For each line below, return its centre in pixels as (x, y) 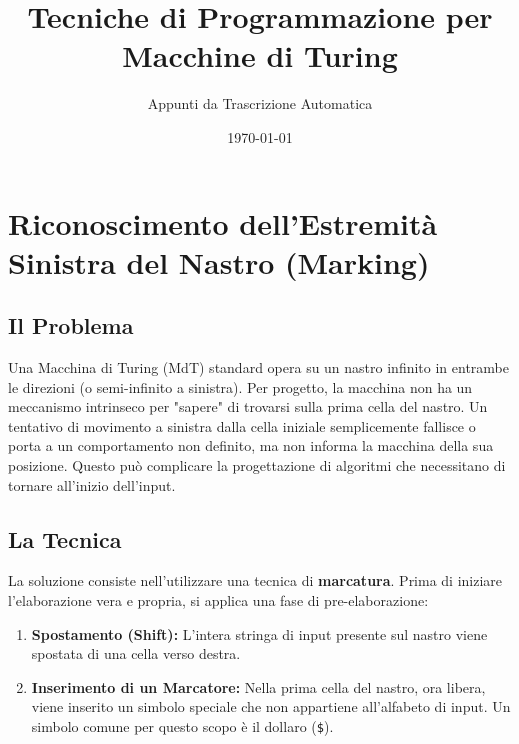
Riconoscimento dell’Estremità (223, 222)
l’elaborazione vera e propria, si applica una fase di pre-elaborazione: (218, 600)
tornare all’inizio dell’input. (92, 484)
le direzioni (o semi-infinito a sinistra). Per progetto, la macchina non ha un (240, 386)
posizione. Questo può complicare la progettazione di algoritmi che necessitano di (257, 465)
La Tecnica (65, 538)
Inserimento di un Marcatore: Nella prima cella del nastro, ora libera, (258, 686)
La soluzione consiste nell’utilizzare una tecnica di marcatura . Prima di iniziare (255, 580)
